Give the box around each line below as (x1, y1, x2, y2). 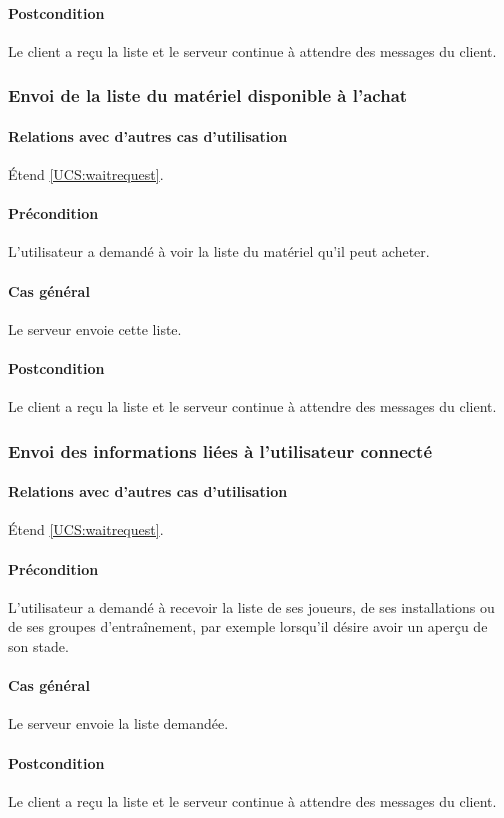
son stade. (8, 636, 69, 657)
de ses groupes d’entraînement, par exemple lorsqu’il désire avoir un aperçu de (8, 616, 488, 637)
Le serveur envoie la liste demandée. (8, 713, 229, 734)
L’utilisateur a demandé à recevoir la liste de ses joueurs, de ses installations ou (8, 596, 495, 617)
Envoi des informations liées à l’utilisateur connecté (8, 438, 433, 463)
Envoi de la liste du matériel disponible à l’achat (8, 83, 408, 108)
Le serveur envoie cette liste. (8, 318, 182, 339)
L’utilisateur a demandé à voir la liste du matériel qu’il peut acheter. (8, 241, 430, 262)
